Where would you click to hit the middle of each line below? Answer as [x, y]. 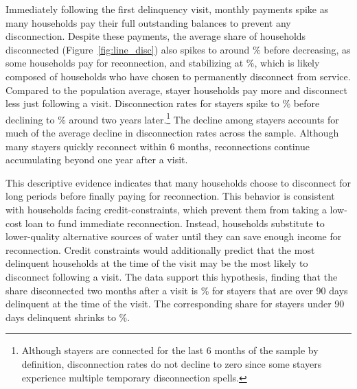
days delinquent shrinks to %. [68, 317]
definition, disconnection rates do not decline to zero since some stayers [172, 363]
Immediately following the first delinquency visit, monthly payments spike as [167, 9]
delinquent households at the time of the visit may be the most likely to [157, 263]
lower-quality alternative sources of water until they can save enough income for [174, 236]
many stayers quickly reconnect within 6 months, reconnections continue [158, 146]
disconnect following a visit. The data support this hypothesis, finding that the [172, 276]
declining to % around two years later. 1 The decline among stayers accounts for [172, 118]
